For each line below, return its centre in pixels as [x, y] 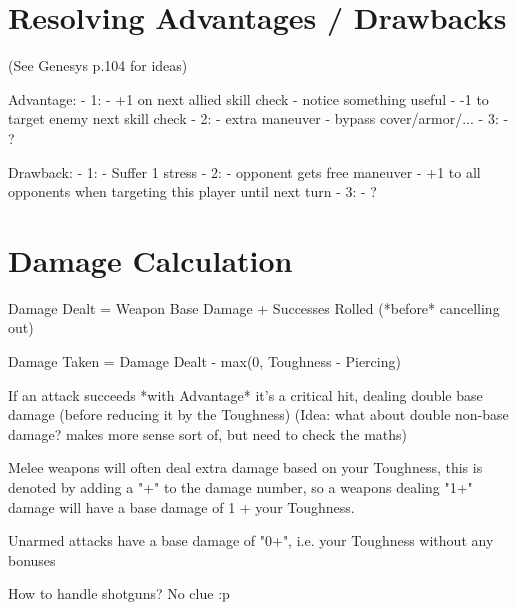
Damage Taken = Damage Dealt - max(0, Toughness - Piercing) [204, 361]
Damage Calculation [150, 259]
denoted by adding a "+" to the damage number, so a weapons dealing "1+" [240, 486]
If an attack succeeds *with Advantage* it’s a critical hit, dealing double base [245, 394]
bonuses [32, 559]
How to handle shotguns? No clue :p [119, 593]
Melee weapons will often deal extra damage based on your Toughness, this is [245, 467]
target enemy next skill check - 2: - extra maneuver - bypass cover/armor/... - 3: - [258, 118]
